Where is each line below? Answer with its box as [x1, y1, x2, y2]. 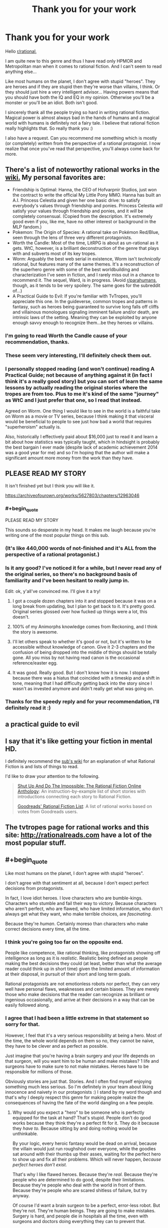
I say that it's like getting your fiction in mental [5, 737, 152, 746]
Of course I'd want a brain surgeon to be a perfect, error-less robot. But [12, 1202, 160, 1208]
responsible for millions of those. [5, 1068, 73, 1075]
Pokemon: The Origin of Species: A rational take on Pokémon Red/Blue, [12, 229, 160, 235]
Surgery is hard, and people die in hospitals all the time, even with [12, 1213, 148, 1219]
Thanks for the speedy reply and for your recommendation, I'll [5, 698, 159, 705]
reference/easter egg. [12, 660, 58, 666]
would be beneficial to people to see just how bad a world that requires [5, 418, 151, 424]
